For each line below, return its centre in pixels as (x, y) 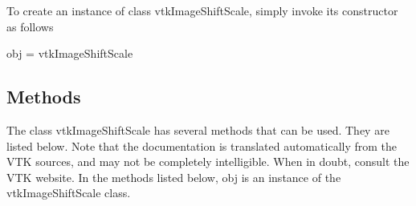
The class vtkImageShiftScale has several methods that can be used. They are (198, 129)
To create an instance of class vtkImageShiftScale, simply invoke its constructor (202, 10)
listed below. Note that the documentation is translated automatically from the (202, 145)
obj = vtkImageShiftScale (70, 53)
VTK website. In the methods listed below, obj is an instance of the (174, 177)
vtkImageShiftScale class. (69, 193)
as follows (30, 26)
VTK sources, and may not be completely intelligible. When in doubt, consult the (208, 162)
